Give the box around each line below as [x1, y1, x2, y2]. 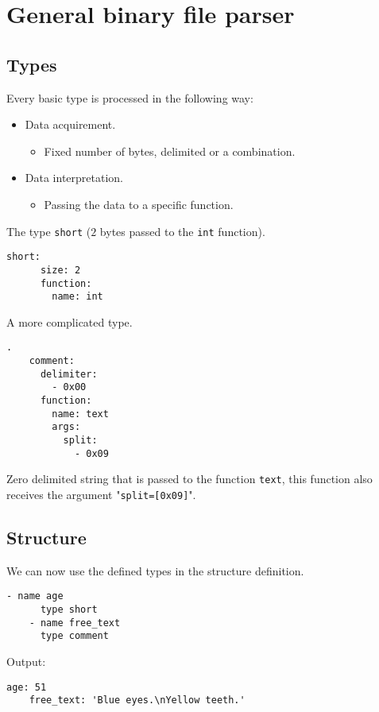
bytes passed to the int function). [99, 222, 265, 239]
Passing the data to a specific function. [44, 195, 234, 212]
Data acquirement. [25, 116, 116, 133]
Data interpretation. [25, 169, 123, 186]
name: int [52, 291, 103, 303]
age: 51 [6, 681, 47, 693]
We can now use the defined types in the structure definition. [6, 562, 304, 578]
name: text [52, 408, 109, 420]
